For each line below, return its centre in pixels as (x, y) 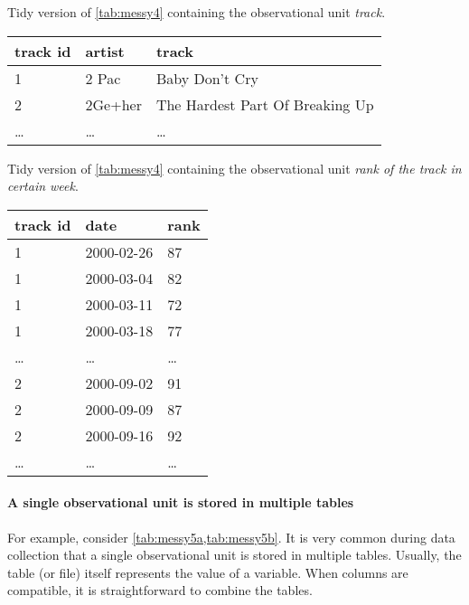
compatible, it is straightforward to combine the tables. (160, 590)
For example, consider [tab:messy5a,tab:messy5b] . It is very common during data (231, 537)
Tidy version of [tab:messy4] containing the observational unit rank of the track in (234, 168)
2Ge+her (113, 104)
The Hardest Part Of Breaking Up (265, 104)
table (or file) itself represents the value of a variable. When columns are (208, 572)
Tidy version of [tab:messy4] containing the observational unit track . (197, 12)
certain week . (43, 186)
